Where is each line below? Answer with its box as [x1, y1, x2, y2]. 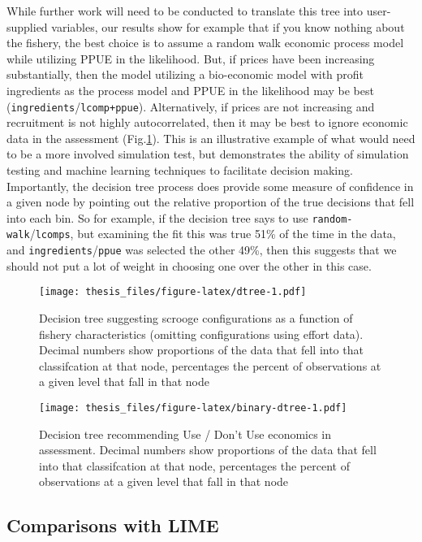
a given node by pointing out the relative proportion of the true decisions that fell [6, 193, 415, 210]
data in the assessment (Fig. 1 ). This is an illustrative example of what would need [6, 129, 416, 146]
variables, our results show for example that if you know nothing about [51, 18, 405, 35]
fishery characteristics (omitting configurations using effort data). [39, 325, 364, 342]
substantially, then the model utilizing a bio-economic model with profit [6, 66, 364, 83]
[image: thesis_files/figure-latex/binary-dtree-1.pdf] [39, 401, 347, 414]
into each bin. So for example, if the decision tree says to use [6, 209, 308, 226]
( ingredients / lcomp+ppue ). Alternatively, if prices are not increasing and [6, 98, 375, 115]
